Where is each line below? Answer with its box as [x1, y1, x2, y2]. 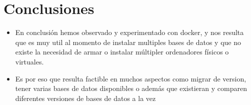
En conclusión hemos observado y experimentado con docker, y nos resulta [15, 27, 244, 37]
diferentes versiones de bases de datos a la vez [15, 92, 156, 103]
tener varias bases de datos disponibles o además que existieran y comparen [15, 83, 247, 93]
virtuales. [15, 56, 44, 66]
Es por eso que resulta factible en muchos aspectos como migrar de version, [15, 73, 246, 83]
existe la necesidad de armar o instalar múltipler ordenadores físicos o [15, 46, 229, 57]
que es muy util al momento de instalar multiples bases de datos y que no [15, 36, 241, 47]
